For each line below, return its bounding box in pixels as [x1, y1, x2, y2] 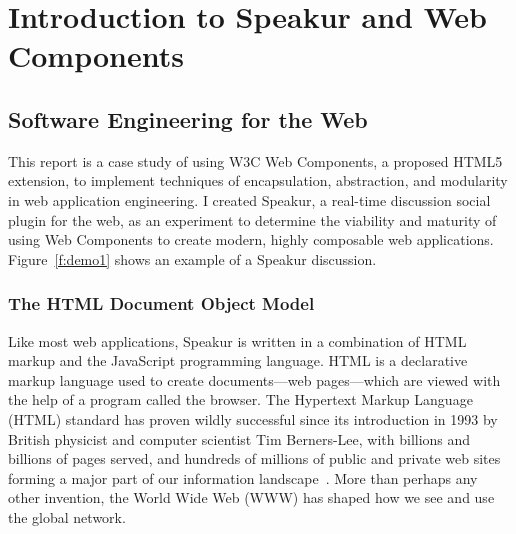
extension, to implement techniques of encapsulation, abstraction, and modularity [8, 170, 508, 191]
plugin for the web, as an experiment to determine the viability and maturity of [8, 209, 497, 230]
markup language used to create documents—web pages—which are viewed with [8, 369, 501, 390]
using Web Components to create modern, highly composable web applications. [8, 229, 494, 250]
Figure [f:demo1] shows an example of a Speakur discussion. [8, 248, 377, 269]
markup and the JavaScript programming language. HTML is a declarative [8, 350, 468, 371]
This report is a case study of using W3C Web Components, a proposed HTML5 [8, 150, 503, 171]
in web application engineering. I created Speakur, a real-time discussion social [8, 189, 491, 210]
